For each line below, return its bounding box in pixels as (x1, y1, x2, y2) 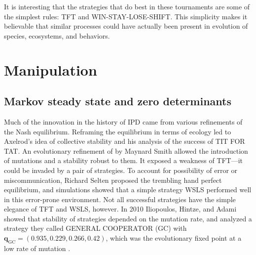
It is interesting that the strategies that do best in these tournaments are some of (4, 1, 250, 11)
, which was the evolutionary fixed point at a (106, 233, 242, 243)
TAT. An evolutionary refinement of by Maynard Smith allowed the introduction (4, 145, 248, 156)
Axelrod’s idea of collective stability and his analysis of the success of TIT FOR (4, 136, 245, 146)
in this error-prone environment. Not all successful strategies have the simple (4, 194, 236, 204)
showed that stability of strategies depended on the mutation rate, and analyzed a (4, 213, 252, 223)
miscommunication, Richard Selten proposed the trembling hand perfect (4, 174, 222, 185)
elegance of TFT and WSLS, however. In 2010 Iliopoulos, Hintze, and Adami (4, 204, 237, 214)
